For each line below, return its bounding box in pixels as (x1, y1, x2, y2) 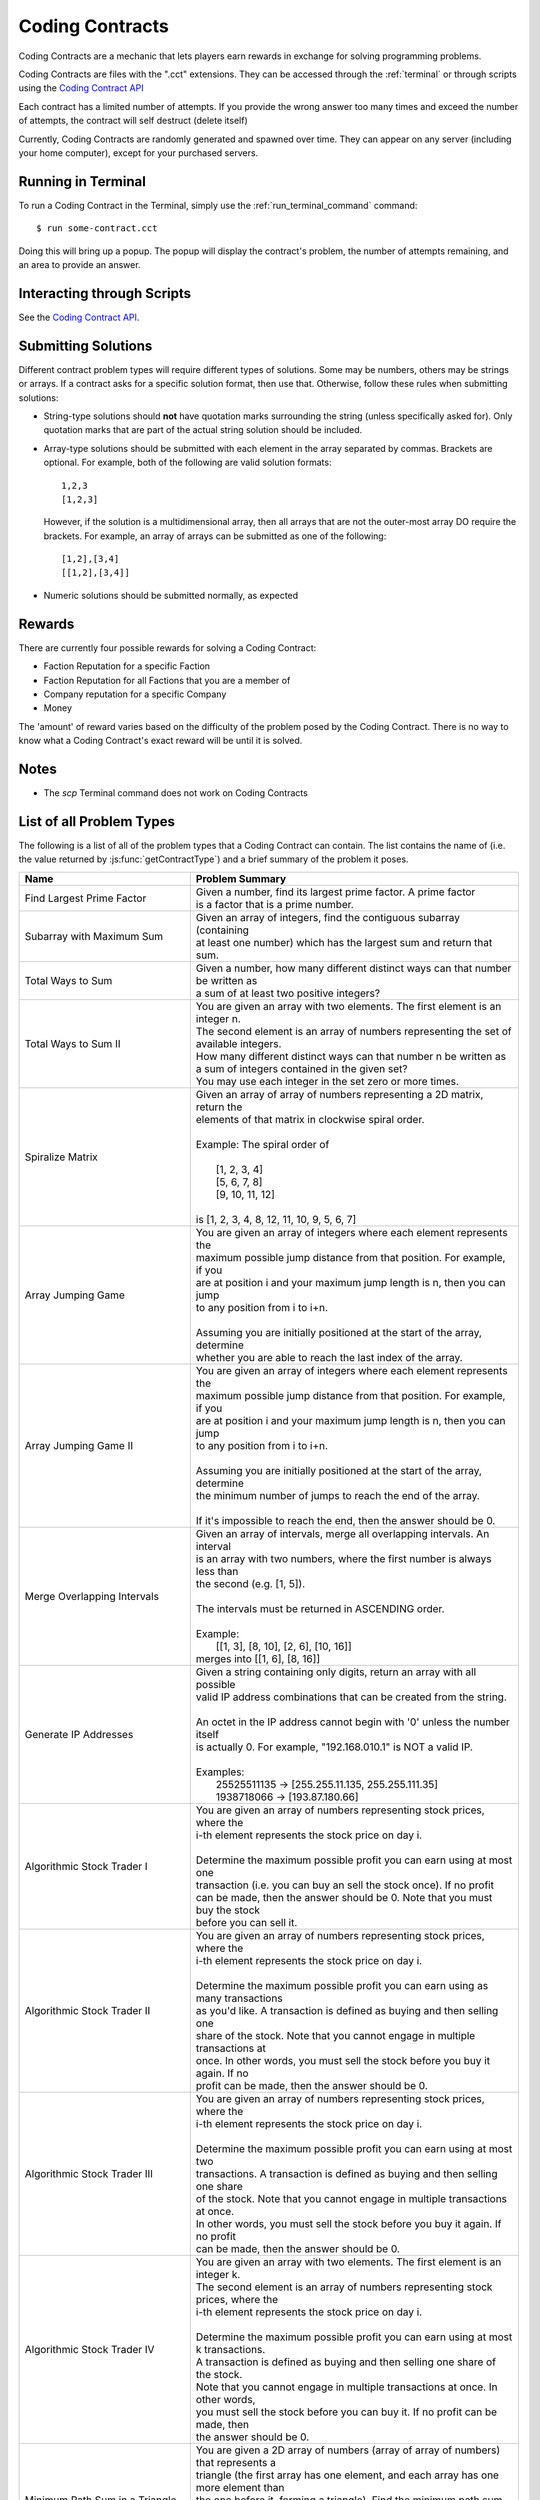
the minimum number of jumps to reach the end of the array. (195, 1488, 480, 1502)
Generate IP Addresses (24, 1727, 134, 1741)
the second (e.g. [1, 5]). (195, 1576, 306, 1590)
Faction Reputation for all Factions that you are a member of (43, 674, 291, 686)
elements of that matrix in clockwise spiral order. (195, 1112, 425, 1126)
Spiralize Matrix (24, 1150, 99, 1164)
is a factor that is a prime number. (195, 897, 354, 911)
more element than (195, 2480, 285, 2494)
